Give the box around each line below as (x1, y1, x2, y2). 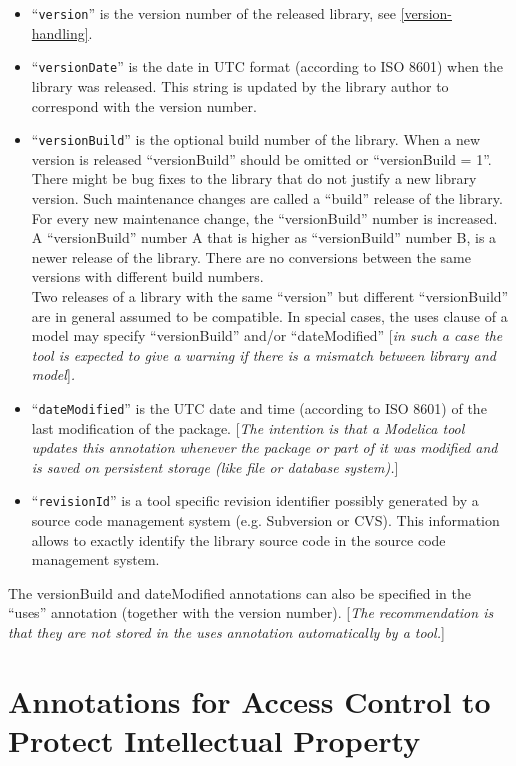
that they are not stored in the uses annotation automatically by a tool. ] (8, 621, 445, 642)
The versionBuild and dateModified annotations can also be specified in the (8, 582, 471, 603)
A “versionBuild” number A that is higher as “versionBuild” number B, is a (31, 227, 497, 248)
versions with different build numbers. (31, 266, 264, 287)
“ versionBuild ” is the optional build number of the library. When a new (31, 129, 480, 150)
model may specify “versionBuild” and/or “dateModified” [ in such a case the (31, 325, 503, 346)
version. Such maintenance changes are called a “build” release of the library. (31, 187, 503, 208)
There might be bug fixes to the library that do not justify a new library (31, 168, 477, 189)
